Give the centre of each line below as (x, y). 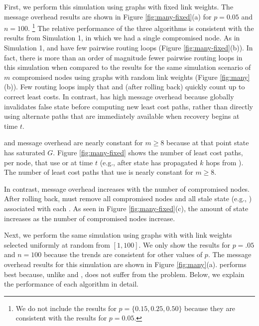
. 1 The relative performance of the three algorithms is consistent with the (141, 27)
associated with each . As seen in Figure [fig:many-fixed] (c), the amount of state (126, 208)
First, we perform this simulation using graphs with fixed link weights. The (119, 6)
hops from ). (225, 162)
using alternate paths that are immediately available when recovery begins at (122, 116)
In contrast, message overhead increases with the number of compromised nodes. (127, 188)
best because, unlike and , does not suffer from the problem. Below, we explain (124, 274)
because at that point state (208, 143)
